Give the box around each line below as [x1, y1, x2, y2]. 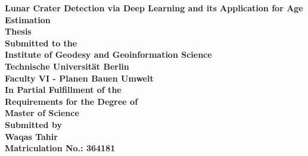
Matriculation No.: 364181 [5, 142, 116, 154]
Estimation [5, 13, 51, 26]
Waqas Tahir [5, 130, 58, 142]
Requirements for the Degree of [5, 95, 138, 107]
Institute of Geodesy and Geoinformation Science [5, 48, 212, 61]
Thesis [5, 25, 32, 38]
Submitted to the [5, 36, 77, 49]
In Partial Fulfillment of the [5, 83, 122, 96]
